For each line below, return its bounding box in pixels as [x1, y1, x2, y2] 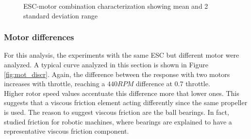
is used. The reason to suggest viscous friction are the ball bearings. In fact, [4, 107, 229, 117]
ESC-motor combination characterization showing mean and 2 [23, 1, 208, 11]
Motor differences [4, 31, 74, 43]
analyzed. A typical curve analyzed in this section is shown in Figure [4, 60, 208, 69]
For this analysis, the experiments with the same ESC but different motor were [4, 50, 239, 60]
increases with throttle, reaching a [4, 78, 105, 89]
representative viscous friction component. [4, 126, 129, 136]
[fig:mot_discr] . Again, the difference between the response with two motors [4, 69, 230, 79]
